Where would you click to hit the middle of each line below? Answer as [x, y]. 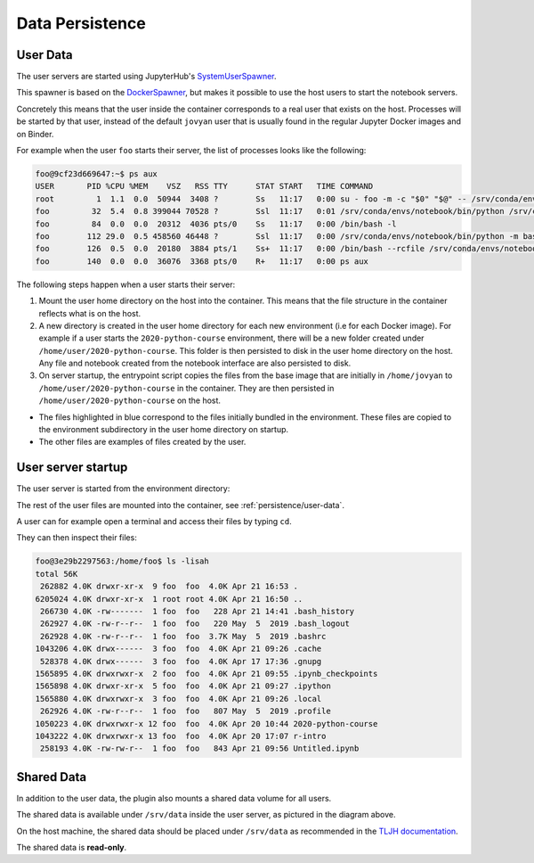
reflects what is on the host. [90, 313]
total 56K [57, 574]
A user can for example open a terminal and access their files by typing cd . [154, 522]
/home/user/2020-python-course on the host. [130, 400]
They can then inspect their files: [77, 538]
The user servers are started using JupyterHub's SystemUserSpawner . [146, 77]
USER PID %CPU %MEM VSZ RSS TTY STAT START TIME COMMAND [204, 186]
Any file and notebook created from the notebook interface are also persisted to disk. [195, 363]
